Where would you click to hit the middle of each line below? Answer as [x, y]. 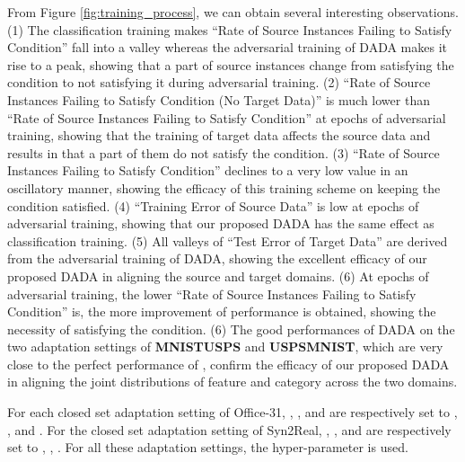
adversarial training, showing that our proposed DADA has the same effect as [221, 223]
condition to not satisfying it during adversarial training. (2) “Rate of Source [219, 82]
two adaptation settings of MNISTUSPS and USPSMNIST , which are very [225, 346]
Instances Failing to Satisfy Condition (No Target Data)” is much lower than [219, 99]
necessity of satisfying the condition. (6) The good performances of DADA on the [231, 329]
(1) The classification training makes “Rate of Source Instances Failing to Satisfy [230, 29]
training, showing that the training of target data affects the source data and [219, 135]
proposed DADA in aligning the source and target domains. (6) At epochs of [218, 275]
